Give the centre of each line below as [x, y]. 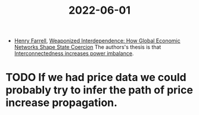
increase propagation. [61, 103]
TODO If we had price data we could [96, 77]
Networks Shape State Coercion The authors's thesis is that [88, 47]
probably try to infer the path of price [99, 90]
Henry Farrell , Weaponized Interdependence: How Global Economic [97, 41]
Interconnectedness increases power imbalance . [74, 54]
